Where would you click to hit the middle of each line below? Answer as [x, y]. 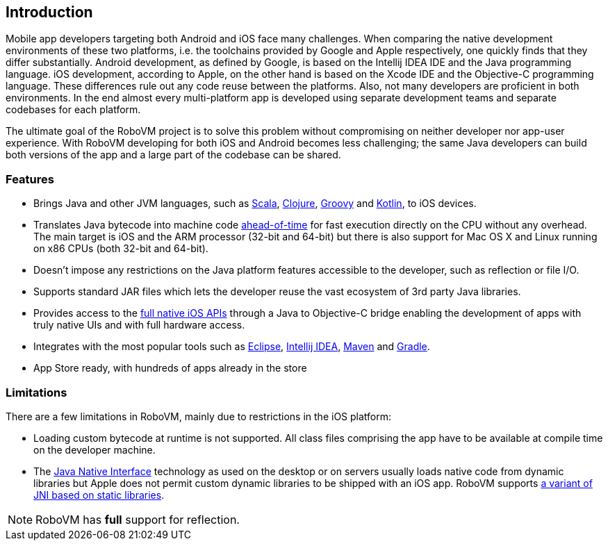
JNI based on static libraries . [99, 495]
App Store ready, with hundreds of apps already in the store [170, 368]
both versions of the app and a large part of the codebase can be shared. [173, 155]
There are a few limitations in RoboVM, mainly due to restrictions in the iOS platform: [199, 416]
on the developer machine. [95, 449]
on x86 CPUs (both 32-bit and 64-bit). [121, 249]
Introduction [49, 12]
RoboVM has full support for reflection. [138, 519]
